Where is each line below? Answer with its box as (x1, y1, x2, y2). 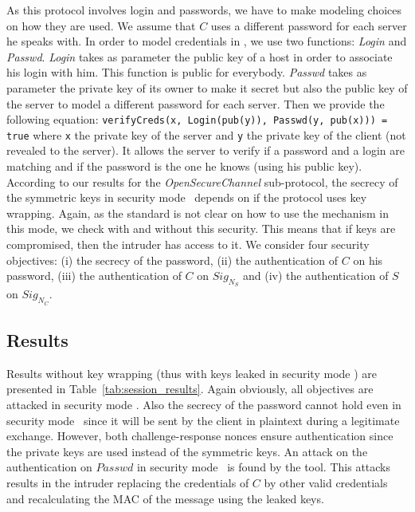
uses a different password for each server (210, 17, 407, 33)
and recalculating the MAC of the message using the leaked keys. (6, 490, 324, 506)
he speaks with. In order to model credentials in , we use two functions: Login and (6, 33, 407, 49)
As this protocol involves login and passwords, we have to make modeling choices (6, 2, 402, 18)
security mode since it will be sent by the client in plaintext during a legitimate (6, 412, 400, 428)
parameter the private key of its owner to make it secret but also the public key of (6, 79, 408, 96)
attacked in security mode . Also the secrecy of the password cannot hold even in (6, 396, 401, 413)
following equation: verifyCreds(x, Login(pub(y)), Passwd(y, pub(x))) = (6, 111, 388, 128)
